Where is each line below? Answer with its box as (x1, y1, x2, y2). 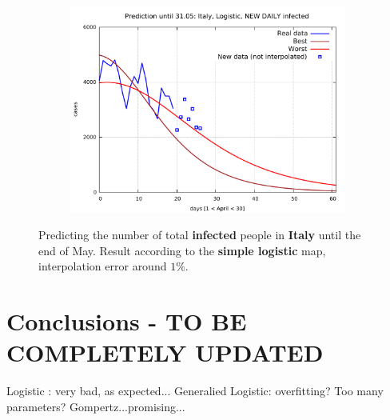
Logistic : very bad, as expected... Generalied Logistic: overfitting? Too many (6, 382, 384, 399)
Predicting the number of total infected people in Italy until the (38, 226, 361, 243)
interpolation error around (38, 258, 167, 274)
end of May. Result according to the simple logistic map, (38, 242, 326, 258)
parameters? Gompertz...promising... (6, 398, 185, 414)
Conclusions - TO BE (6, 305, 247, 338)
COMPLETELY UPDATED (6, 336, 324, 369)
